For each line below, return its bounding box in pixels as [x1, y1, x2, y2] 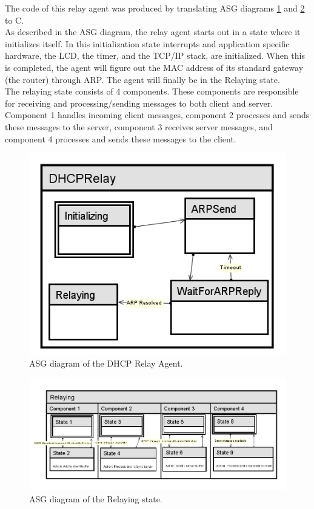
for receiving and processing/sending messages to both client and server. [5, 96, 273, 109]
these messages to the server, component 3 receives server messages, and [5, 120, 273, 133]
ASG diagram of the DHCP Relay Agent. [29, 357, 183, 370]
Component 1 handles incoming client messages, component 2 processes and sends [5, 108, 310, 121]
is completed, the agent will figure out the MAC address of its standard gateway [5, 61, 304, 73]
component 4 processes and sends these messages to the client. [5, 132, 236, 145]
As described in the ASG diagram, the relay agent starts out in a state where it [5, 25, 301, 38]
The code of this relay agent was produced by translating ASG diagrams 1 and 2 [5, 2, 305, 14]
